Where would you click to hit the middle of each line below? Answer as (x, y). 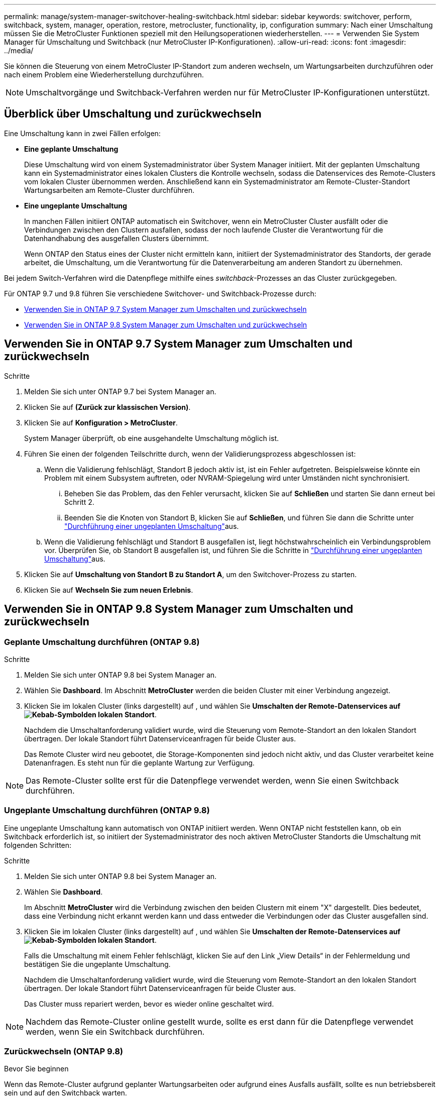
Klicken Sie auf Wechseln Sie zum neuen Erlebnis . (109, 590)
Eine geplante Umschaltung (71, 149)
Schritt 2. (79, 502)
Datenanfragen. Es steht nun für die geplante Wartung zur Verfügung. (139, 762)
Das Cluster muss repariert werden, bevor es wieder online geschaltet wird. (149, 1004)
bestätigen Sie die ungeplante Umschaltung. (97, 964)
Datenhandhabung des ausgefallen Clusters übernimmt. (117, 238)
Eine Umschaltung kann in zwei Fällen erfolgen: (82, 133)
